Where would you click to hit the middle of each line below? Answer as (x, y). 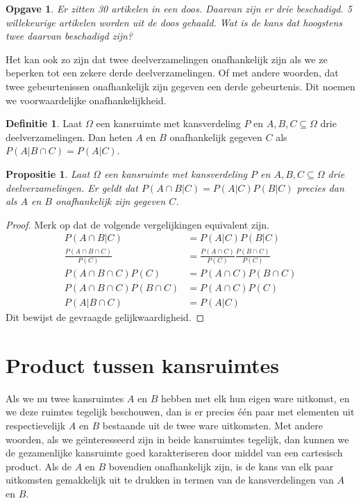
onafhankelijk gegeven (216, 137)
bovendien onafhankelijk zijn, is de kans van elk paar (221, 466)
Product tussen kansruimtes (143, 364)
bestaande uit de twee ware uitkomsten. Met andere (213, 425)
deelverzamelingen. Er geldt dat (72, 187)
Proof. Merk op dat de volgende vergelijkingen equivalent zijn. (137, 224)
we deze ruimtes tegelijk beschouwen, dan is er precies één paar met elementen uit (180, 412)
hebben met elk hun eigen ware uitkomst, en (255, 398)
